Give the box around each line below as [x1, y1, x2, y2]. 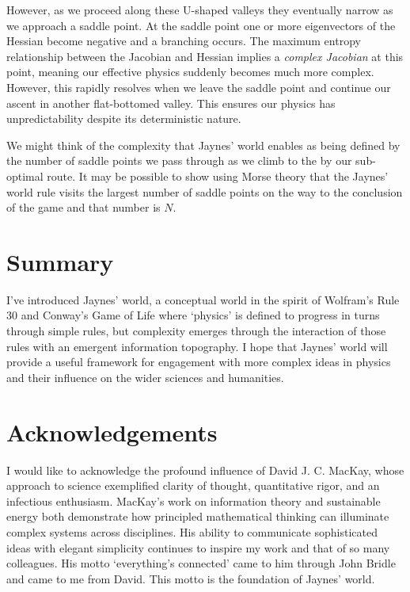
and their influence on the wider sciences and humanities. [6, 369, 284, 385]
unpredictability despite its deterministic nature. [6, 110, 241, 127]
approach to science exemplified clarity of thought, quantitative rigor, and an [6, 477, 380, 494]
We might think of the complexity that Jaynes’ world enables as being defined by [6, 136, 401, 153]
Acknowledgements [6, 415, 218, 448]
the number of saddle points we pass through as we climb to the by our [6, 152, 352, 169]
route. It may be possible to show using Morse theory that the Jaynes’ [47, 167, 389, 184]
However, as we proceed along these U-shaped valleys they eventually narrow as [6, 2, 393, 17]
